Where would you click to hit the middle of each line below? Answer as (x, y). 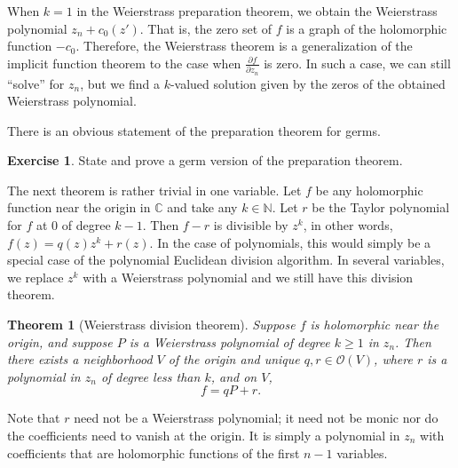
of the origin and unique (234, 359)
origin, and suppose (60, 341)
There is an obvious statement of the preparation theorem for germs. (194, 130)
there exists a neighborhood (80, 359)
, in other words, (348, 225)
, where (393, 359)
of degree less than (150, 376)
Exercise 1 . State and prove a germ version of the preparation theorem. (205, 160)
